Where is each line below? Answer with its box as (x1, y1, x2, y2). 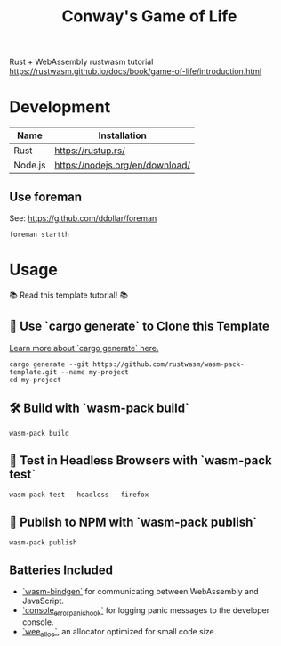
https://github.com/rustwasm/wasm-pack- (92, 359, 245, 369)
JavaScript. (21, 595, 65, 606)
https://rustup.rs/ (54, 144, 126, 157)
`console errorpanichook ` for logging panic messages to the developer (21, 604, 269, 617)
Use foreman (9, 189, 83, 204)
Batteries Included (9, 562, 114, 577)
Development (9, 97, 111, 118)
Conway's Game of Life (61, 6, 237, 27)
